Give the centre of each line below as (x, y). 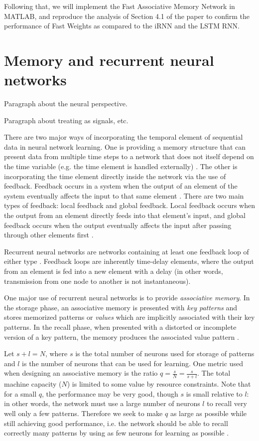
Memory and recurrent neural (109, 60)
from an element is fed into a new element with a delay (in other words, (114, 271)
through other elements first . (49, 235)
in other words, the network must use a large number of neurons (102, 403)
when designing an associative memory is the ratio (81, 373)
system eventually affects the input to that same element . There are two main (124, 195)
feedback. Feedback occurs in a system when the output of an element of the (121, 186)
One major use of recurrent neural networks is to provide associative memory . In (127, 298)
